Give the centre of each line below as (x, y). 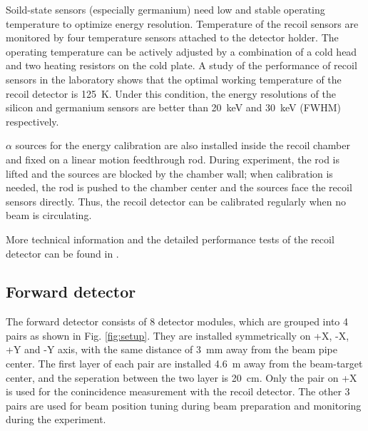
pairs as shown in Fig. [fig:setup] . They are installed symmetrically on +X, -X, (178, 335)
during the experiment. (56, 419)
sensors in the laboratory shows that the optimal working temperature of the (174, 79)
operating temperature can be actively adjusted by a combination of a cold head (182, 51)
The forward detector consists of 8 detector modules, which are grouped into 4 (177, 321)
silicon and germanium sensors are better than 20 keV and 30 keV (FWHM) (174, 107)
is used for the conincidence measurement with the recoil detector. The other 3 (178, 391)
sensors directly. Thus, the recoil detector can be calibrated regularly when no (176, 201)
